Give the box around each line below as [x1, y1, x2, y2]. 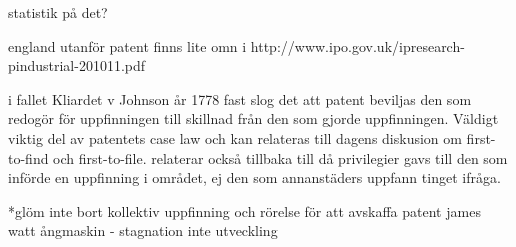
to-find [8, 147, 49, 168]
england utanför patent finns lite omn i [8, 35, 247, 56]
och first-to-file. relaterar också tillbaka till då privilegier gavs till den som [53, 147, 508, 168]
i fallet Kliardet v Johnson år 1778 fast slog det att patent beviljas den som [8, 88, 472, 109]
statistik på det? [8, 2, 108, 22]
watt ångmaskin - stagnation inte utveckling [8, 220, 278, 241]
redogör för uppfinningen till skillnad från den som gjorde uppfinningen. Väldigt [8, 108, 499, 129]
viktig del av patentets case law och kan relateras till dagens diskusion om [8, 127, 462, 148]
